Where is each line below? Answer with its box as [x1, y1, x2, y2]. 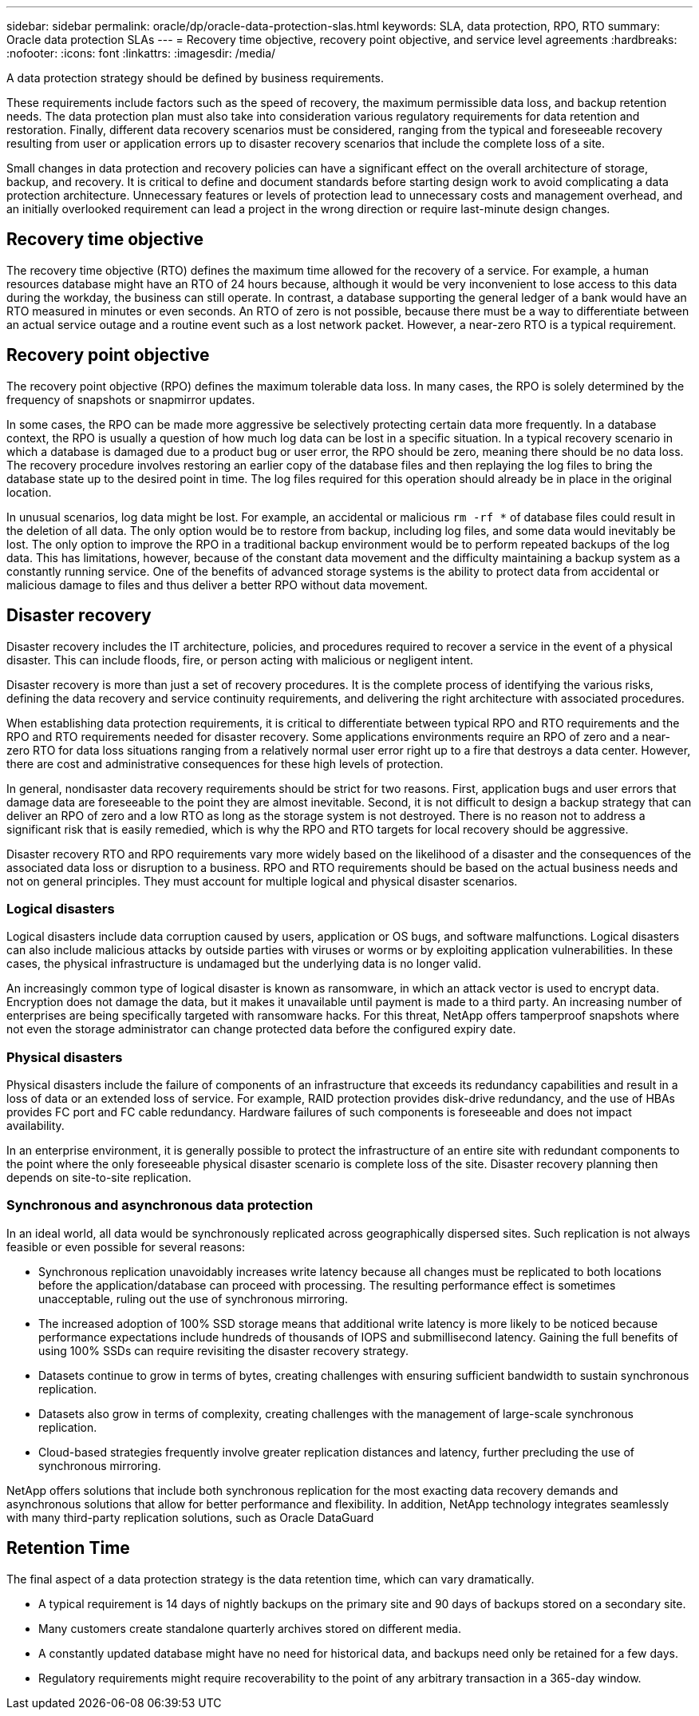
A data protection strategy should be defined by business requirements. [6, 71, 385, 85]
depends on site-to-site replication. [6, 1171, 192, 1185]
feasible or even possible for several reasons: [6, 1239, 245, 1254]
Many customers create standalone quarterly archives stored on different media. [38, 1621, 461, 1635]
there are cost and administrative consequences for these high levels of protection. [6, 756, 444, 771]
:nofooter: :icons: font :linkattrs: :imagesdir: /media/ [6, 46, 276, 60]
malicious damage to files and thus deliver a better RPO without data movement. [6, 577, 428, 592]
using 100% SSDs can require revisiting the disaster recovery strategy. [38, 1343, 409, 1357]
